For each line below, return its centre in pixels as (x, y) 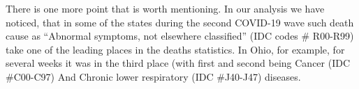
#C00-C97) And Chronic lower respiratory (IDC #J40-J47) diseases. (153, 76)
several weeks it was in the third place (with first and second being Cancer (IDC (178, 63)
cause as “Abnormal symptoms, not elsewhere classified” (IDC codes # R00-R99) (180, 36)
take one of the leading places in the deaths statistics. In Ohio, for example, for (175, 49)
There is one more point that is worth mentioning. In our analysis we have (165, 8)
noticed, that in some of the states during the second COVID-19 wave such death (180, 22)
